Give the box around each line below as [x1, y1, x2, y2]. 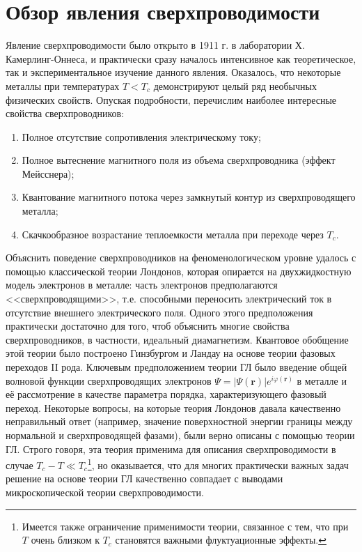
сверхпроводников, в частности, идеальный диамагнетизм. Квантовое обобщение [6, 332, 349, 346]
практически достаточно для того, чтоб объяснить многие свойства [6, 319, 290, 333]
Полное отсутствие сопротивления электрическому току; [22, 129, 261, 144]
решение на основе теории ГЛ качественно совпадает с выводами [6, 471, 283, 486]
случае [6, 457, 33, 472]
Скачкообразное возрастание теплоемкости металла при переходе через [22, 227, 324, 241]
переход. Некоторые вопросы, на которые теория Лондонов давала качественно [6, 400, 341, 415]
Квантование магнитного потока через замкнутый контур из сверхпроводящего [22, 190, 356, 204]
